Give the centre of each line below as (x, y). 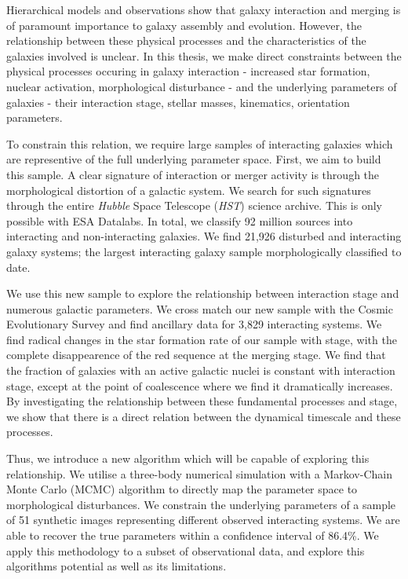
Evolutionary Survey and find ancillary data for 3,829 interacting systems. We (194, 324)
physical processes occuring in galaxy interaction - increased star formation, (188, 71)
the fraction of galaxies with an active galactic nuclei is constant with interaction (201, 370)
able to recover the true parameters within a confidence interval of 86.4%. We (193, 535)
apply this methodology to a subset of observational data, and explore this (186, 550)
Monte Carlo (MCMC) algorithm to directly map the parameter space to (182, 489)
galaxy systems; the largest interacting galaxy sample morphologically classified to (204, 251)
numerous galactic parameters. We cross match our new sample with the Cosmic (200, 308)
